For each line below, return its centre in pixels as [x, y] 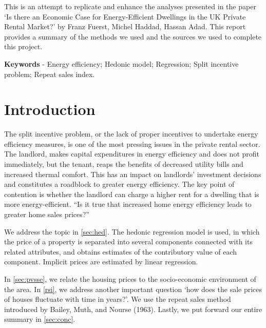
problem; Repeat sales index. [50, 74]
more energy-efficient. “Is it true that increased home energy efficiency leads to [128, 204]
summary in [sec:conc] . [40, 319]
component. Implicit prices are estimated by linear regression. [101, 262]
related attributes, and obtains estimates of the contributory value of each [121, 251]
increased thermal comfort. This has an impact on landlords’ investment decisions [133, 174]
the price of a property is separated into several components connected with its [128, 242]
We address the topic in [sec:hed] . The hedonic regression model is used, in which [132, 231]
